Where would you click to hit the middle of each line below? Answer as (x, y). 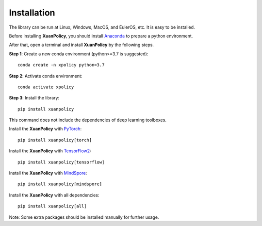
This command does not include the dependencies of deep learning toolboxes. (88, 120)
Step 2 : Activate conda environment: (46, 76)
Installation (32, 13)
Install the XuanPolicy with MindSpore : (48, 173)
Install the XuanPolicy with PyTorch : (45, 129)
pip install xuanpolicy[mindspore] (60, 184)
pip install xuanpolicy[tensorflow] (61, 162)
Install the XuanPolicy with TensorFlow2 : (50, 151)
